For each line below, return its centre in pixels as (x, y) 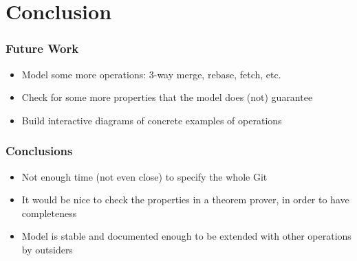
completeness (49, 213)
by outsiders (47, 249)
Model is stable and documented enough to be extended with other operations (186, 236)
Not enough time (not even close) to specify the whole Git (144, 176)
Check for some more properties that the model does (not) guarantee (167, 97)
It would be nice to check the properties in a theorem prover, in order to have (185, 200)
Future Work (42, 48)
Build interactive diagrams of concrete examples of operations (152, 120)
